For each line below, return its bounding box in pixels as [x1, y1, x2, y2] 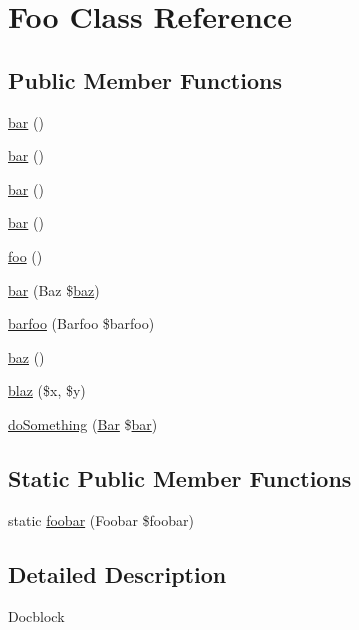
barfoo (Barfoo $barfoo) [8, 313, 155, 334]
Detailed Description [8, 558, 227, 589]
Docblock [8, 605, 65, 626]
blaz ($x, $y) [8, 380, 86, 401]
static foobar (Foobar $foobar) [8, 509, 194, 530]
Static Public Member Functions [8, 462, 352, 493]
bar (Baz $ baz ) [8, 279, 100, 300]
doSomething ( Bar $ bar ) [8, 413, 158, 434]
